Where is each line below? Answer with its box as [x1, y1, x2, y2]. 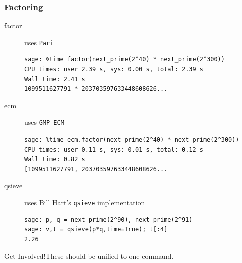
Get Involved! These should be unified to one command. [4, 250, 174, 261]
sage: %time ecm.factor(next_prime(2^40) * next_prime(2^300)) [24, 136, 239, 144]
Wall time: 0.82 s [24, 156, 85, 163]
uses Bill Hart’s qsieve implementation [24, 197, 145, 208]
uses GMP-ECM [24, 117, 64, 127]
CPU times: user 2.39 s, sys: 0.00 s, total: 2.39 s [24, 66, 203, 73]
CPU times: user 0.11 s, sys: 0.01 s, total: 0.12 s [24, 146, 203, 153]
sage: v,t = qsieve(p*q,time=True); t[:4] [24, 226, 168, 233]
